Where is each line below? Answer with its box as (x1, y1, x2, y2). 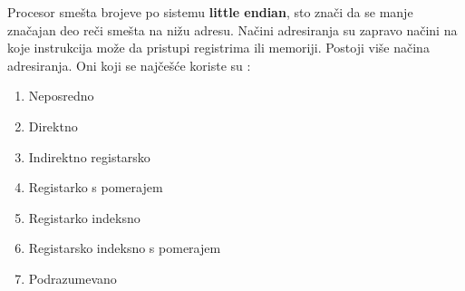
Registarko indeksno (28, 208, 140, 227)
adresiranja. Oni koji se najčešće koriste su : (7, 55, 251, 74)
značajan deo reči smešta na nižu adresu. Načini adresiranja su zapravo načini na (7, 20, 458, 39)
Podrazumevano (28, 268, 117, 287)
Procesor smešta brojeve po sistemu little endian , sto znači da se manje (7, 3, 413, 21)
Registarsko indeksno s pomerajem (28, 238, 221, 257)
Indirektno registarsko (28, 147, 150, 166)
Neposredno (28, 86, 94, 105)
